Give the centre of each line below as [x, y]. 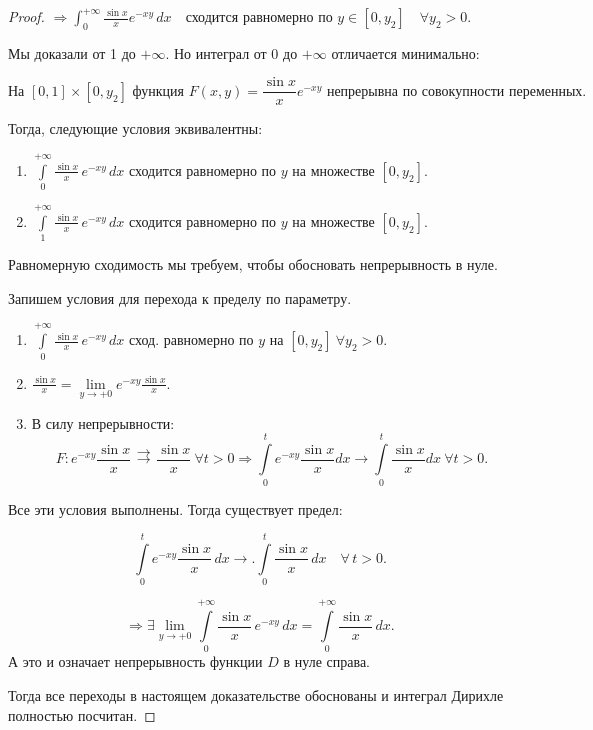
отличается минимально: [405, 52]
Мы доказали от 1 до [72, 52]
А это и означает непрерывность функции [135, 661]
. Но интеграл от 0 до [231, 52]
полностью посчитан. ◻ [82, 714]
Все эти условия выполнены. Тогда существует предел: [175, 508]
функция [158, 91]
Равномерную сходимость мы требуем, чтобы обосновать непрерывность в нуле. [253, 264]
